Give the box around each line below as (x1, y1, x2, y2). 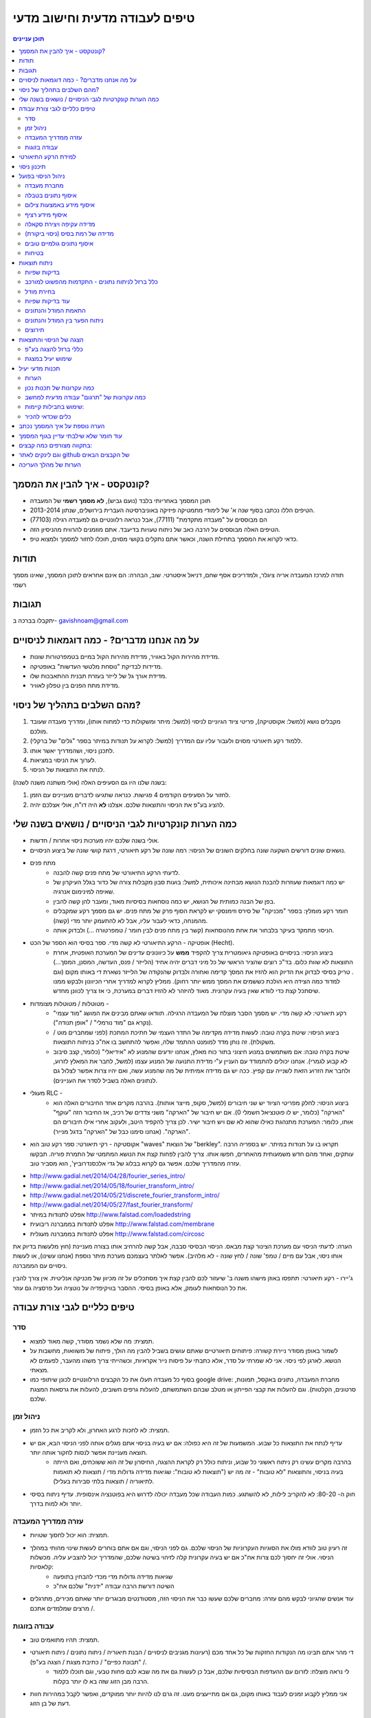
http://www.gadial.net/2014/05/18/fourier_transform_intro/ (30, 1181, 194, 1190)
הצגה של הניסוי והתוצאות (19, 335, 84, 344)
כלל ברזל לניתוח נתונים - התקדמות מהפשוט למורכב (25, 278, 158, 286)
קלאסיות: (30, 1563, 54, 1571)
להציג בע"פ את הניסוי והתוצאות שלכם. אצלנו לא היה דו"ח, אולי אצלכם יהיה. (30, 801, 225, 809)
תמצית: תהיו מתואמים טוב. (30, 1636, 100, 1644)
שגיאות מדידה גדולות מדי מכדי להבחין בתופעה (53, 1572, 173, 1581)
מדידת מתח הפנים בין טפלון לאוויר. (30, 681, 120, 690)
